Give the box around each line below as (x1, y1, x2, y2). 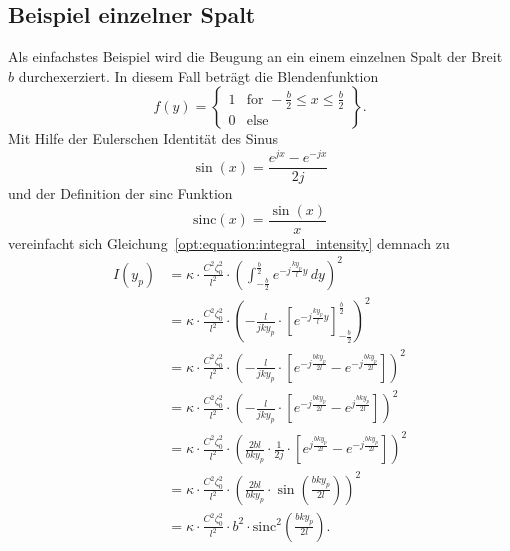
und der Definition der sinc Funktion (8, 183, 233, 204)
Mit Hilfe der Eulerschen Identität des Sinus (8, 128, 279, 149)
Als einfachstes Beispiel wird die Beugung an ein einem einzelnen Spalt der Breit (8, 46, 503, 67)
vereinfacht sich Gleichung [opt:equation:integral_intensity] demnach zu (8, 232, 450, 253)
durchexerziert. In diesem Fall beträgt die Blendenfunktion (18, 65, 379, 86)
